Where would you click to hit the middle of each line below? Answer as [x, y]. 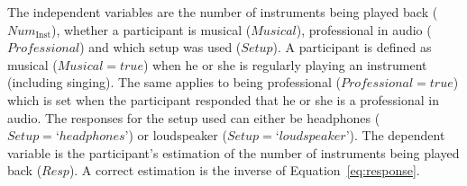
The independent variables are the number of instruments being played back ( [223, 12]
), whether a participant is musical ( [151, 29]
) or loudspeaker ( [178, 135]
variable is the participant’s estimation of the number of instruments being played [233, 152]
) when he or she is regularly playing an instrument [285, 64]
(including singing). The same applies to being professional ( [174, 82]
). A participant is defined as [352, 47]
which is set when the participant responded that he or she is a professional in [224, 99]
